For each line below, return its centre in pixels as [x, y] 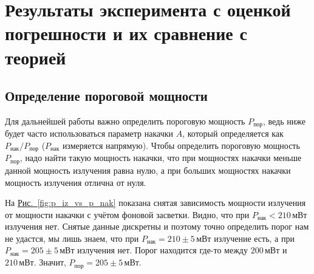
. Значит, [50, 262]
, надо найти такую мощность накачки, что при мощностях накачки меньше [161, 158]
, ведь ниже [284, 121]
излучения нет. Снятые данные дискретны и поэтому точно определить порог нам [157, 226]
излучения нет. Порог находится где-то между [162, 250]
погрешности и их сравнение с [126, 33]
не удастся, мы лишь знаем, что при [72, 238]
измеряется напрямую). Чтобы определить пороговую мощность [181, 145]
